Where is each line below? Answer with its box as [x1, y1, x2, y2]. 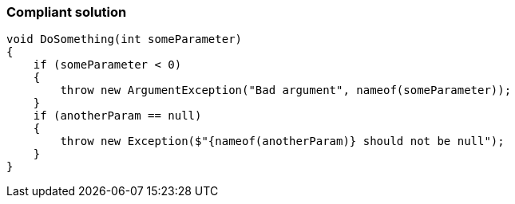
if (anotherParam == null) [33, 109, 202, 123]
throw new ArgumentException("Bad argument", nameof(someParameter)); [60, 84, 512, 97]
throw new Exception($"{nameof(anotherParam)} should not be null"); [60, 135, 505, 148]
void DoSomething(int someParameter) [6, 33, 243, 46]
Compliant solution [6, 4, 127, 20]
